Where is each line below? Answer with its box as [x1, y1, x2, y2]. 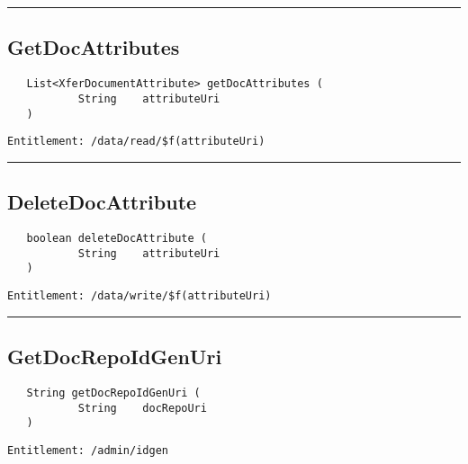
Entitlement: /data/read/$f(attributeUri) [7, 135, 265, 148]
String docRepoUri [77, 401, 207, 415]
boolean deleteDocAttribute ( [26, 232, 207, 245]
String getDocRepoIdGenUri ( [26, 386, 201, 399]
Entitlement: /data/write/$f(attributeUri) [7, 290, 272, 302]
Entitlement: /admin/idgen [7, 443, 168, 457]
